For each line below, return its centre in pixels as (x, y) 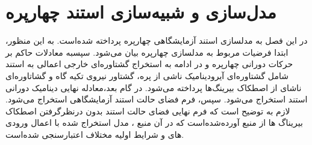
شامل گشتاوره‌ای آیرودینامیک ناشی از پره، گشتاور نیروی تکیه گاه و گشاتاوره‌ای (147, 75)
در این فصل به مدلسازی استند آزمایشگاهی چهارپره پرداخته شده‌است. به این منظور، (157, 40)
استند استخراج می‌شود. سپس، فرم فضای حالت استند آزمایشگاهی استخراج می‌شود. (157, 99)
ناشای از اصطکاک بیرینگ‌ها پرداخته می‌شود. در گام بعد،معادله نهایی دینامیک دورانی (154, 87)
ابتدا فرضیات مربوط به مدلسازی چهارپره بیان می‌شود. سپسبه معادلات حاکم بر (147, 52)
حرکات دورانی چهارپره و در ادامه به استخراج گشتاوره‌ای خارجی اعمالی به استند (149, 64)
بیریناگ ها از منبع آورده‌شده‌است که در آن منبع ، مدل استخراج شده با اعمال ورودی (154, 123)
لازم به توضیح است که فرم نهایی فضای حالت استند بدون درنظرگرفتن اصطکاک (148, 111)
